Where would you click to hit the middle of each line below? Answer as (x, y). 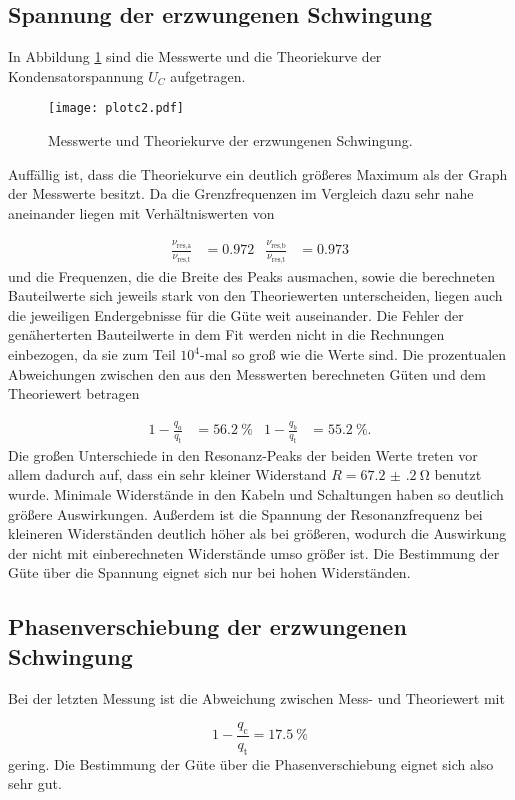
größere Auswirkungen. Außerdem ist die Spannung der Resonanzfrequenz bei (245, 513)
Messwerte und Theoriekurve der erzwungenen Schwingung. (230, 140)
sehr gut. (35, 783)
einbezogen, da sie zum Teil (92, 354)
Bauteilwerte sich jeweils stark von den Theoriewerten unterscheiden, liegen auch (255, 295)
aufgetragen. (208, 75)
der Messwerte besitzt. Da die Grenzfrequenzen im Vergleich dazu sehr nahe (241, 193)
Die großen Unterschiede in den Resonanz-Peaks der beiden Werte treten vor (243, 454)
